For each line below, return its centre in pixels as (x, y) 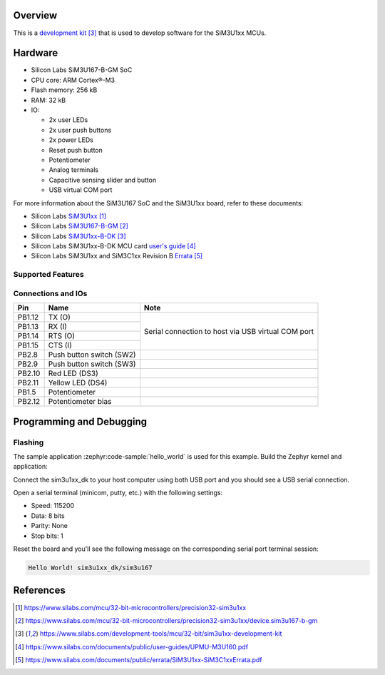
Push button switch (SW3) (92, 364)
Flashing (29, 442)
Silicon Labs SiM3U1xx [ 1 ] (69, 216)
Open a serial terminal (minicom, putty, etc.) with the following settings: (118, 493)
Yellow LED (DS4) (78, 383)
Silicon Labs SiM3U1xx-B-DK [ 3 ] (78, 236)
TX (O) (60, 318)
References (39, 590)
